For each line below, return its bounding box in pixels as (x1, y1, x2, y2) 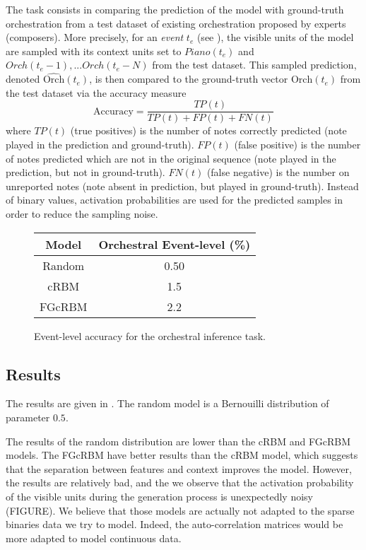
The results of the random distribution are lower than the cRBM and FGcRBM (6, 433, 350, 448)
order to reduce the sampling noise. (6, 206, 158, 221)
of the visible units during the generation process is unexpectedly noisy (6, 488, 313, 503)
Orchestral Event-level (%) (98, 235, 251, 252)
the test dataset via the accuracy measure (6, 85, 187, 100)
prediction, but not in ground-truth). (6, 165, 165, 180)
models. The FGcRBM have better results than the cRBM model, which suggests (6, 447, 358, 462)
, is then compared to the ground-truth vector (89, 71, 288, 86)
